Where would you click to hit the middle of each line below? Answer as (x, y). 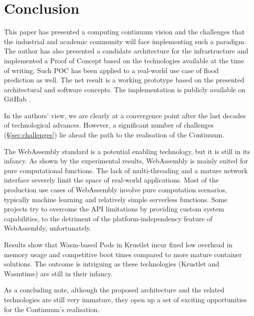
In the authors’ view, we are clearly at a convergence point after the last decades (125, 115)
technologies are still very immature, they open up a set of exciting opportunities (126, 299)
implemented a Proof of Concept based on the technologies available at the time (124, 60)
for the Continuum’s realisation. (52, 309)
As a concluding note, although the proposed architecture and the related (114, 290)
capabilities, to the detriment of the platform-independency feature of (108, 218)
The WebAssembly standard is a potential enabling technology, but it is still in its (127, 151)
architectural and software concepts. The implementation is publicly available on (125, 89)
